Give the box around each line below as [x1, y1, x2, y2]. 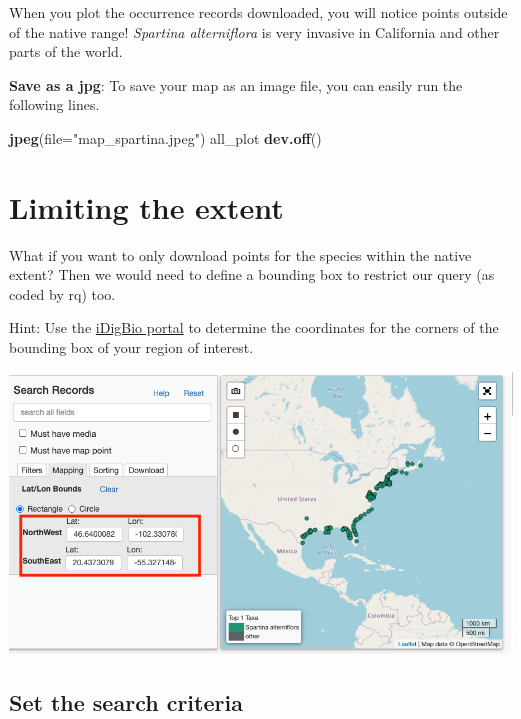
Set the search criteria [9, 686, 243, 717]
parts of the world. [9, 41, 123, 62]
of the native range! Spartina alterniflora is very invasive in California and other [9, 21, 500, 42]
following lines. [9, 94, 100, 115]
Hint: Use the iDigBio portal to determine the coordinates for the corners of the [9, 317, 499, 338]
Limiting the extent [9, 186, 284, 227]
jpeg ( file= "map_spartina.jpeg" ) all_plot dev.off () [9, 127, 322, 148]
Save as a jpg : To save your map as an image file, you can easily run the [9, 74, 463, 95]
